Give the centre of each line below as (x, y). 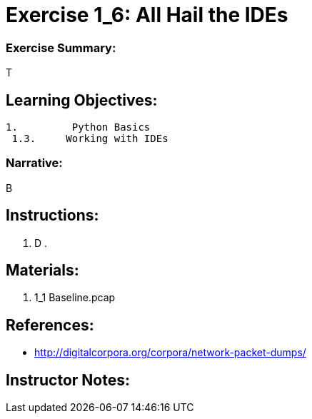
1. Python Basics (78, 127)
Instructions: (52, 216)
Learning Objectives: (82, 100)
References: (50, 325)
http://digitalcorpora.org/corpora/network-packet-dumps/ (170, 353)
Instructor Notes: (68, 380)
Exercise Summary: (61, 47)
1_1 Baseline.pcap (75, 298)
